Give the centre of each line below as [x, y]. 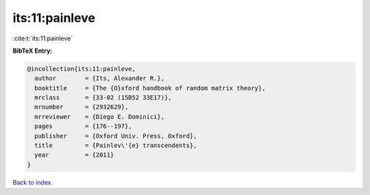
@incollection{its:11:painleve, [82, 69]
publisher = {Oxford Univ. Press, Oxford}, [116, 136]
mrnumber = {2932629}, [82, 107]
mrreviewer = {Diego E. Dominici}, [99, 117]
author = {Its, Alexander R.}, [99, 78]
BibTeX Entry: [33, 51]
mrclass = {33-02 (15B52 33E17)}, [103, 98]
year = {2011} [74, 155]
